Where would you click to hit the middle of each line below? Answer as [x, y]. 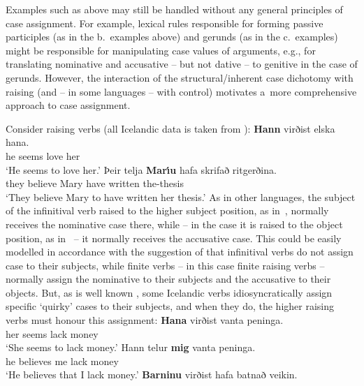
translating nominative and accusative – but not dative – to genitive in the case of [182, 64]
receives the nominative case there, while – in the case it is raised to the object [174, 224]
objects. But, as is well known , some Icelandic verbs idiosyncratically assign [169, 292]
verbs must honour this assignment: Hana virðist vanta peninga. [145, 320]
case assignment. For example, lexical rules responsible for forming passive [165, 23]
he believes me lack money [62, 361]
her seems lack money [52, 333]
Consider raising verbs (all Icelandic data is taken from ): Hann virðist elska [170, 128]
